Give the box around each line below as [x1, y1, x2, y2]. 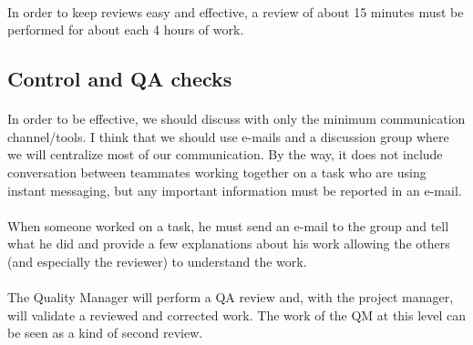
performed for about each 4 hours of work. [7, 20, 244, 39]
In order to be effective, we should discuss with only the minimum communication [7, 109, 466, 128]
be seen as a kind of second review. [7, 323, 203, 342]
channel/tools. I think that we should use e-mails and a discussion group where [7, 127, 449, 146]
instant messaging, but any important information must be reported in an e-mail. [7, 180, 462, 199]
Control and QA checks [7, 65, 232, 93]
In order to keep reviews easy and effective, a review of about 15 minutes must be [7, 2, 464, 21]
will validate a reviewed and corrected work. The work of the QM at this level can [7, 305, 467, 324]
